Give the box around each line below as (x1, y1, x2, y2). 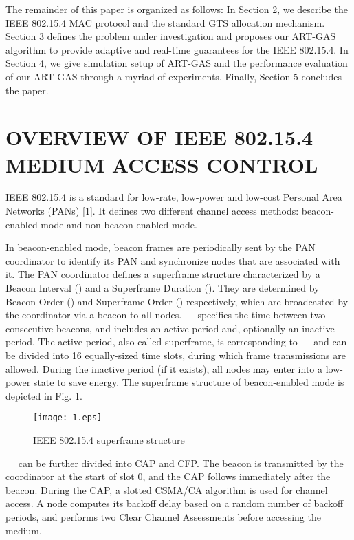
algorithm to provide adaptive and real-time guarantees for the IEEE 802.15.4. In (5, 42, 349, 56)
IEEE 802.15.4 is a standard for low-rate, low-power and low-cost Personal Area (5, 190, 342, 204)
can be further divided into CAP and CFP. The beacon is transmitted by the (18, 455, 344, 470)
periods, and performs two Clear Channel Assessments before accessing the (5, 510, 321, 523)
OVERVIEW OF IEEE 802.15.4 (5, 123, 313, 151)
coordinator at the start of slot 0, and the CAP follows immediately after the (5, 469, 331, 484)
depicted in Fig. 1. (5, 388, 82, 402)
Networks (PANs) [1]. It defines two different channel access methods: (5, 204, 299, 218)
